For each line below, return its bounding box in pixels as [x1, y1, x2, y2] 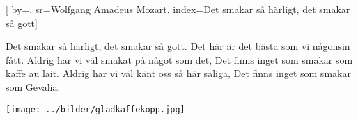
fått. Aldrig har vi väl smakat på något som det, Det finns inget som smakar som [6, 52, 353, 67]
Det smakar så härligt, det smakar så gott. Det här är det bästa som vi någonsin [6, 39, 350, 53]
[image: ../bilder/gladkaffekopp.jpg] [6, 104, 185, 114]
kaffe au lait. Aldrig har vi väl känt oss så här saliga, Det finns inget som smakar [6, 66, 351, 80]
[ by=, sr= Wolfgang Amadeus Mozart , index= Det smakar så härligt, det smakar [6, 2, 350, 16]
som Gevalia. [6, 79, 61, 94]
